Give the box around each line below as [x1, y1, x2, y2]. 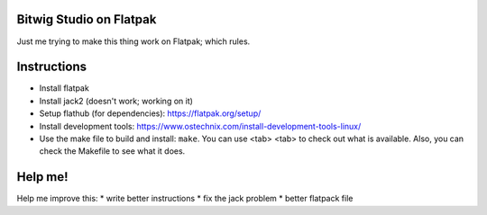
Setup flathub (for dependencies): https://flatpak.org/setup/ [39, 108, 262, 119]
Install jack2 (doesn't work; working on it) [39, 95, 194, 106]
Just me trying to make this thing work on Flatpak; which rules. [16, 36, 251, 47]
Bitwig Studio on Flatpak [16, 12, 157, 27]
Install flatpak [39, 83, 89, 94]
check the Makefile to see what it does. [39, 146, 186, 157]
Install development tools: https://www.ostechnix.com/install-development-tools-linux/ [39, 121, 362, 131]
